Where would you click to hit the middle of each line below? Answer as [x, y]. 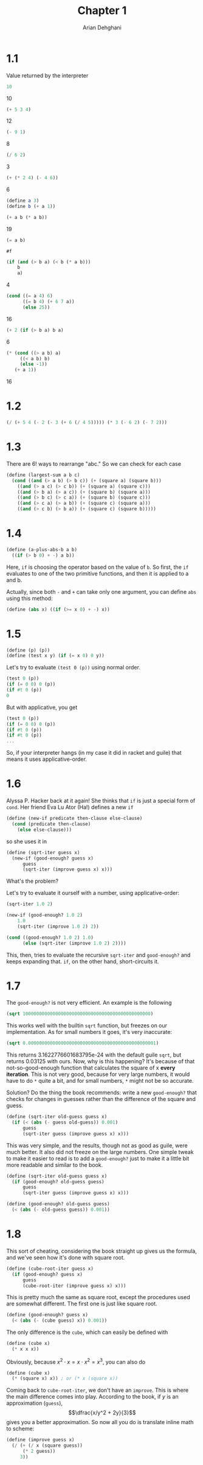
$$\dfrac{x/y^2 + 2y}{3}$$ [102, 1413]
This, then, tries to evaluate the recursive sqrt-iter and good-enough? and [98, 955]
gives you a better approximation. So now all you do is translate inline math [100, 1422]
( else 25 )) [36, 307]
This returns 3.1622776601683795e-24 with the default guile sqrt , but [94, 1055]
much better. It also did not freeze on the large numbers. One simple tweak [100, 1152]
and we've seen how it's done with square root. [66, 1257]
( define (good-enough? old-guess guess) [58, 1204]
